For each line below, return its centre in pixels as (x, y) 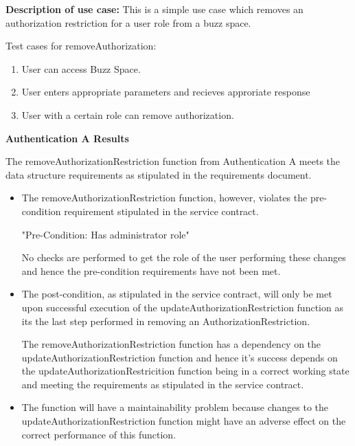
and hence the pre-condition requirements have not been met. (151, 270)
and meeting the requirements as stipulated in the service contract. (163, 384)
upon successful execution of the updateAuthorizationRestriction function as (182, 307)
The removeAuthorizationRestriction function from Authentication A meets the (173, 161)
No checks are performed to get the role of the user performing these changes (184, 257)
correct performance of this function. (99, 434)
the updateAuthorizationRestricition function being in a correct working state (185, 371)
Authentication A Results (67, 138)
